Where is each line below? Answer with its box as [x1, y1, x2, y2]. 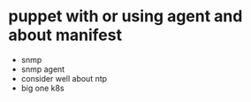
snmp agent [20, 64, 65, 75]
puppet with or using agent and [8, 6, 243, 27]
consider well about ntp [20, 73, 108, 83]
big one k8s [20, 82, 65, 93]
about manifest [8, 25, 123, 45]
